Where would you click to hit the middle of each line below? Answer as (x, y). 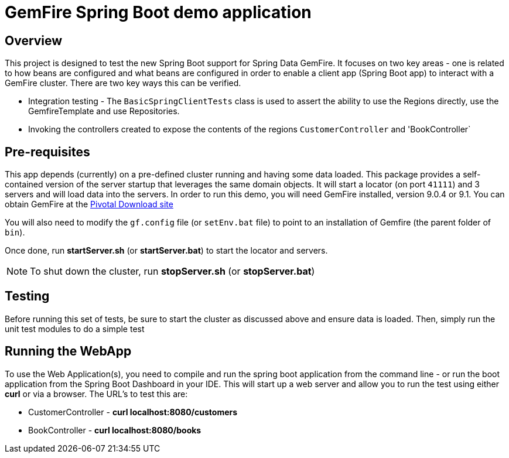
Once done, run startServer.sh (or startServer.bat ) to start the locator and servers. (166, 251)
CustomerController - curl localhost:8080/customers (133, 412)
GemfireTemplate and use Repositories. (104, 111)
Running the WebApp (68, 351)
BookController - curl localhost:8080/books (115, 430)
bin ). (15, 233)
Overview (34, 40)
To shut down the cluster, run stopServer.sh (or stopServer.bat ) (172, 271)
